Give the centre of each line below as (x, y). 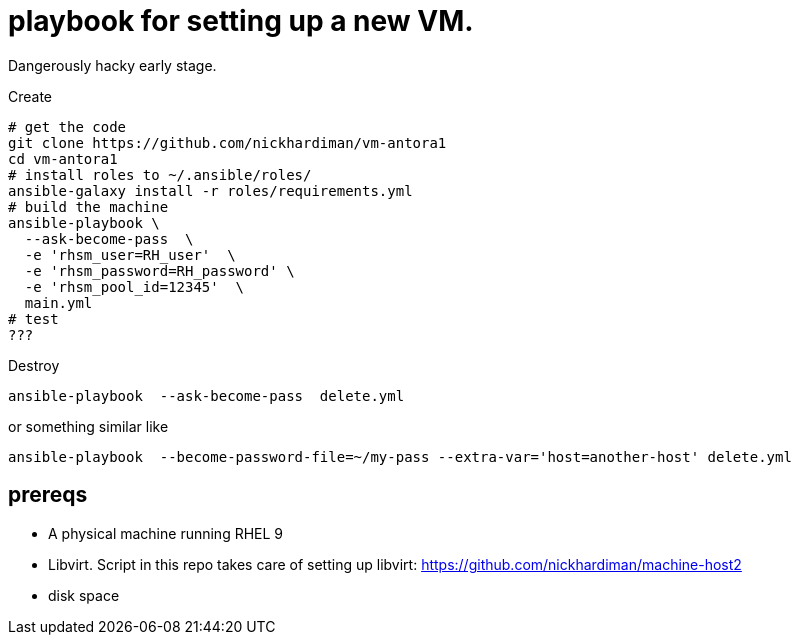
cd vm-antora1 (63, 158)
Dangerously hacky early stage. (112, 65)
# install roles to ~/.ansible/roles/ (160, 174)
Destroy (34, 365)
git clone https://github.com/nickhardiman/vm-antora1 (227, 142)
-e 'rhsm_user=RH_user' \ (130, 254)
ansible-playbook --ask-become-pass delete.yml (206, 395)
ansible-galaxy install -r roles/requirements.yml (210, 190)
